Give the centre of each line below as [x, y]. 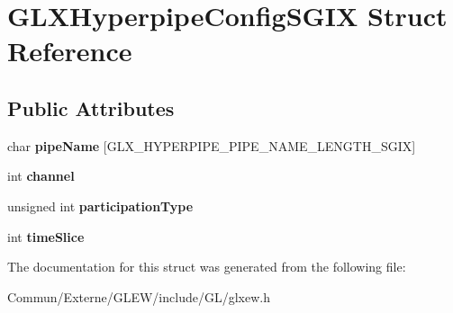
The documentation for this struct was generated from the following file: [207, 267]
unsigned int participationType [100, 206]
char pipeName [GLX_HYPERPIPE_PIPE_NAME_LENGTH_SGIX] [212, 145]
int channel [41, 176]
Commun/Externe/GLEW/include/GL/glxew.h [139, 296]
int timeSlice [46, 236]
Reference [70, 51]
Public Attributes [91, 107]
